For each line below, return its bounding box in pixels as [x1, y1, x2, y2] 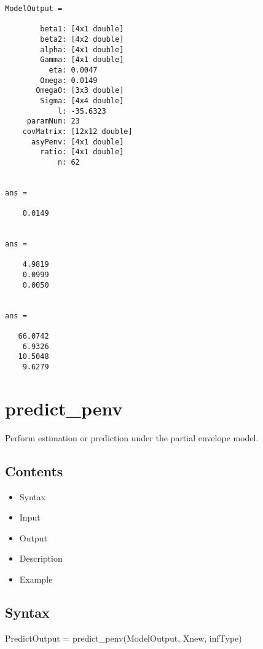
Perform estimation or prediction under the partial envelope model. [5, 431, 259, 444]
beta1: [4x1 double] [40, 25, 124, 34]
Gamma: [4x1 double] [40, 55, 124, 65]
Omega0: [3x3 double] [36, 86, 124, 95]
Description [19, 552, 63, 565]
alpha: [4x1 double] [40, 45, 124, 54]
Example [19, 572, 53, 585]
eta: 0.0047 [49, 65, 98, 74]
